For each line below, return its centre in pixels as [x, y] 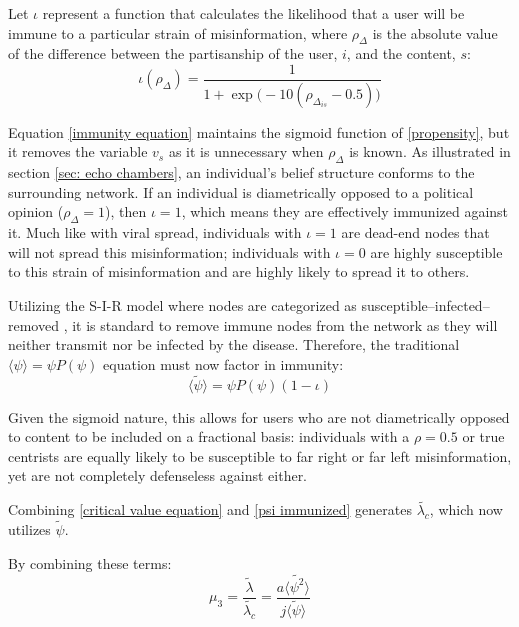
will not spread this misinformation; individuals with [169, 251]
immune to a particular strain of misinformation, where [178, 32]
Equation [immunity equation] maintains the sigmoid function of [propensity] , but [259, 131]
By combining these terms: [90, 562]
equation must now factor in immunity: [223, 363]
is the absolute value [435, 32]
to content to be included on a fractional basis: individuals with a [209, 436]
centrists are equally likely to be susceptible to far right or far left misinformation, [260, 455]
